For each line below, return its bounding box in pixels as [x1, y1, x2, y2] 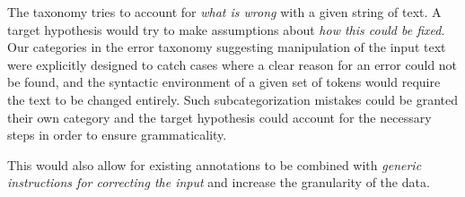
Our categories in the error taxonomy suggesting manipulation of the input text [7, 38, 446, 56]
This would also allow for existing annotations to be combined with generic [7, 155, 422, 174]
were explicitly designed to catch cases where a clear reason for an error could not [7, 55, 458, 73]
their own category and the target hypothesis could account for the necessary [7, 107, 432, 126]
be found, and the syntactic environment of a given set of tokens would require [7, 73, 441, 91]
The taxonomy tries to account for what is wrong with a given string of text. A [7, 3, 442, 21]
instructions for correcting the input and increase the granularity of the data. [7, 173, 430, 192]
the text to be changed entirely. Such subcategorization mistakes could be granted [7, 90, 459, 108]
